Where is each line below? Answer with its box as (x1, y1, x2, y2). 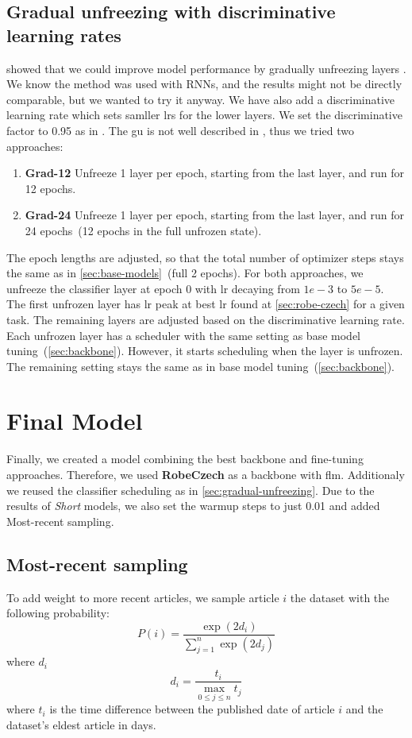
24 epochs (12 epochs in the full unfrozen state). (25, 222, 262, 238)
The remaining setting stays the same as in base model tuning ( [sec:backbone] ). (6, 357, 395, 374)
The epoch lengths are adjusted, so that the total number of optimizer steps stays (6, 249, 404, 265)
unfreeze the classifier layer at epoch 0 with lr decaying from (6, 280, 300, 296)
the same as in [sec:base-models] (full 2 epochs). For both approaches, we (6, 265, 364, 281)
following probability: (6, 605, 110, 621)
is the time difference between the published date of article (49, 701, 335, 717)
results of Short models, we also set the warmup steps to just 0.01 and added (6, 497, 380, 514)
